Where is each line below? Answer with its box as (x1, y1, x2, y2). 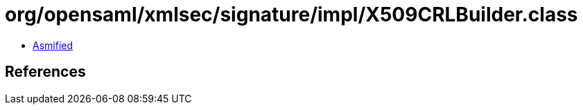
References (5, 63, 86, 81)
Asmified (33, 39, 73, 51)
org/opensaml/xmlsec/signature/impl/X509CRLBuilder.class (5, 3, 578, 26)
